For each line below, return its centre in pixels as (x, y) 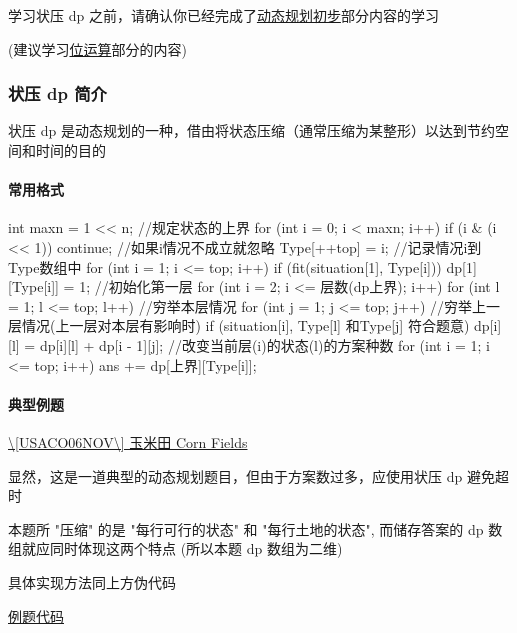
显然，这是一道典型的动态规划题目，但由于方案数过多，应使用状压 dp (235, 475)
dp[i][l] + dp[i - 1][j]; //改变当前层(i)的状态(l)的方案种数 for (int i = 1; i (264, 344)
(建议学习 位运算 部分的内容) (97, 48)
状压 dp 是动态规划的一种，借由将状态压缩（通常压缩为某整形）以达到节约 (251, 130)
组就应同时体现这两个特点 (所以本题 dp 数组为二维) (175, 548)
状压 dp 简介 (57, 93)
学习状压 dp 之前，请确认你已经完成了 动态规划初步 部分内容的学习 (223, 15)
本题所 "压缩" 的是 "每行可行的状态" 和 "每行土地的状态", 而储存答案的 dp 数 (255, 528)
